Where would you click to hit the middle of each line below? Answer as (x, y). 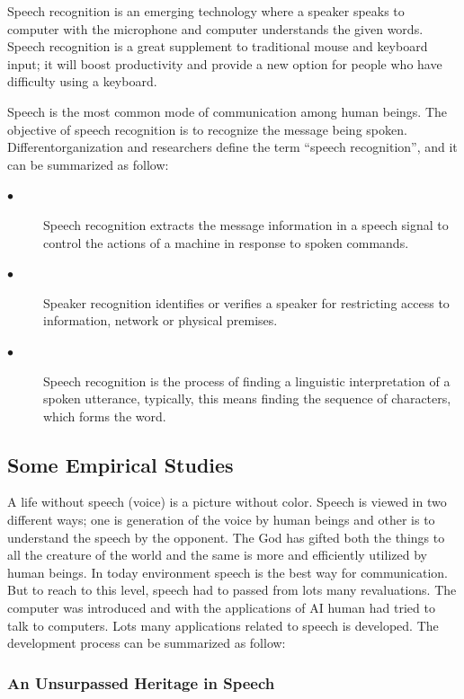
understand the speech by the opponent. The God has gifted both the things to (226, 537)
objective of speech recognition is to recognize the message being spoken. (207, 129)
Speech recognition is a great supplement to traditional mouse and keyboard (218, 46)
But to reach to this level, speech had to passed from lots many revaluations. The (232, 590)
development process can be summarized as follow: (147, 643)
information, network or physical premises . (161, 320)
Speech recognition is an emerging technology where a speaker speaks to (206, 11)
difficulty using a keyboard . (82, 81)
